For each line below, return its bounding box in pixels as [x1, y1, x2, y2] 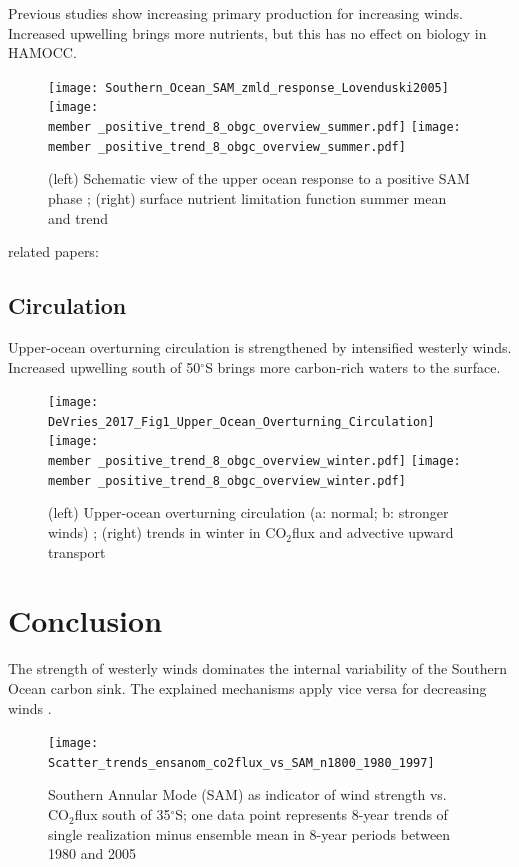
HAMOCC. [8, 42, 77, 63]
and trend [48, 207, 108, 228]
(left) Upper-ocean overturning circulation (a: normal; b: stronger [48, 502, 449, 523]
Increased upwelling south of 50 [8, 356, 201, 377]
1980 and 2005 [48, 843, 136, 864]
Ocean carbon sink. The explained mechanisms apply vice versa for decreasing [8, 677, 487, 698]
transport [48, 541, 106, 562]
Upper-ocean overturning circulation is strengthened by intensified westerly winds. [8, 336, 512, 357]
